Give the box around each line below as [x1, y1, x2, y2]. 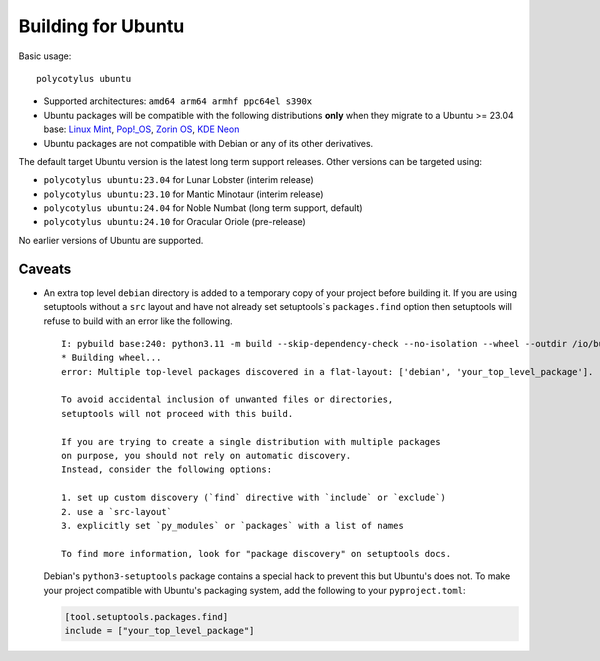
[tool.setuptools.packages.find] [64, 611, 229, 622]
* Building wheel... [61, 352, 162, 364]
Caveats [18, 260, 72, 277]
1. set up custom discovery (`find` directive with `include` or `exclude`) [61, 492, 447, 504]
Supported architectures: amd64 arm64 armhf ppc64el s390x [43, 95, 313, 107]
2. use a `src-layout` [61, 506, 173, 517]
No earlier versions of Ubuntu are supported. [18, 234, 204, 246]
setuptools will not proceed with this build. [61, 408, 294, 419]
